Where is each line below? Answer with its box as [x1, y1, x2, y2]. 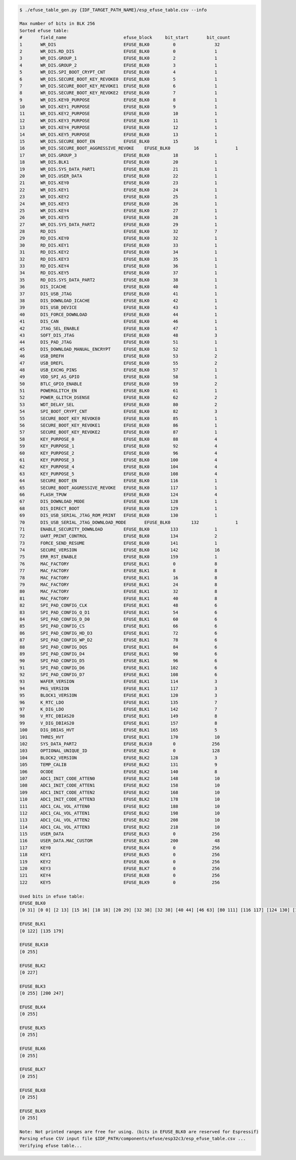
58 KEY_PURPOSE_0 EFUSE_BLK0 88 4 [19, 436, 218, 442]
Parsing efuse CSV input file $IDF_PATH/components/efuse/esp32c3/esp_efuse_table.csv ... [19, 1136, 246, 1142]
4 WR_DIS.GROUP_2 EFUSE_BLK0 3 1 [19, 62, 218, 68]
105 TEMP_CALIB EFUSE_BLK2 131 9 [19, 762, 218, 768]
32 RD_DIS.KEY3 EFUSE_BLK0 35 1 [19, 256, 218, 262]
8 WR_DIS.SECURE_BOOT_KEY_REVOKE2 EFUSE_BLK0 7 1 [19, 90, 218, 96]
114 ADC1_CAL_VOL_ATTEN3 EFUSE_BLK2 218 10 [19, 824, 220, 830]
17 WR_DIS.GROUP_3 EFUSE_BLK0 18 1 [19, 152, 218, 158]
